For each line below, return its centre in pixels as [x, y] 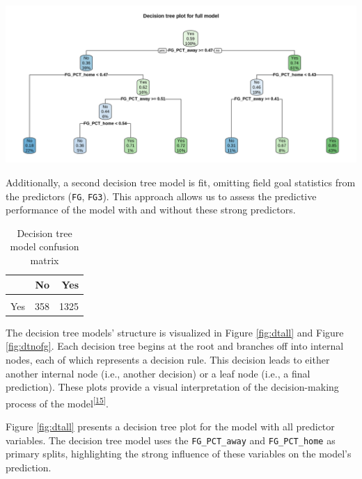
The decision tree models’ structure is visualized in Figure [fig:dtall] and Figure [175, 332]
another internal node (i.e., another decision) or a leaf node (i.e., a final [158, 373]
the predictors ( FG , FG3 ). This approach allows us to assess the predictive [161, 196]
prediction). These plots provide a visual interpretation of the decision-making [172, 387]
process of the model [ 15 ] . [57, 402]
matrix [45, 260]
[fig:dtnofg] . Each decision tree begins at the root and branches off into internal [175, 346]
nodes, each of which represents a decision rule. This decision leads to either [168, 359]
